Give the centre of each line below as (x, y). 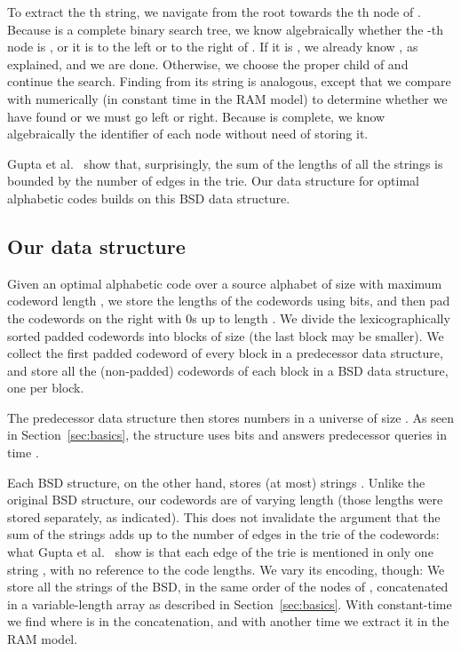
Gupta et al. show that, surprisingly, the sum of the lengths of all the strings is (225, 163)
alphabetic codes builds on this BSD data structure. (149, 198)
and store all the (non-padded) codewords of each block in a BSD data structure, (228, 370)
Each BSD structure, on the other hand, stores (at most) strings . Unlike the (216, 482)
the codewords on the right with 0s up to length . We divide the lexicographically (229, 318)
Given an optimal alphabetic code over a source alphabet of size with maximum (225, 283)
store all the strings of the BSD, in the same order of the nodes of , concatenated (228, 587)
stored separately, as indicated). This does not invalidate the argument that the (224, 516)
